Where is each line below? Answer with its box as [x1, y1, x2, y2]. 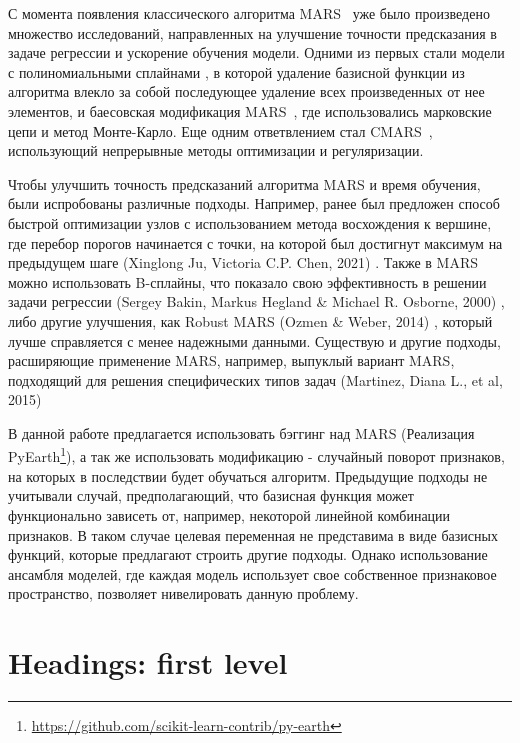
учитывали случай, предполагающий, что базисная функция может [8, 485, 414, 506]
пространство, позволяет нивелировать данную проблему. [8, 583, 359, 604]
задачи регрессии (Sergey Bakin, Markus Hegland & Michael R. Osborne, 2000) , [8, 291, 505, 312]
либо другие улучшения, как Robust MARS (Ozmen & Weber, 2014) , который [8, 310, 493, 331]
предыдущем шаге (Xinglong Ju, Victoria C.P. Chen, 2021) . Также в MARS [8, 252, 479, 273]
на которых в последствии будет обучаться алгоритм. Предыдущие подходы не [8, 465, 488, 486]
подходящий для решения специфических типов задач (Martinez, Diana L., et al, [8, 369, 503, 390]
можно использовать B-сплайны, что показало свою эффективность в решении [8, 271, 487, 292]
